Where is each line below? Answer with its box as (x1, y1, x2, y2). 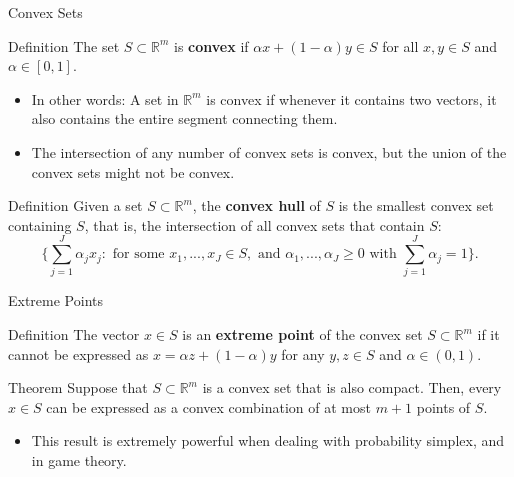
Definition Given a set (8, 195, 143, 216)
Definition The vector (8, 324, 140, 345)
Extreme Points (8, 290, 104, 311)
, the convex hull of (192, 195, 321, 216)
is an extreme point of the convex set (182, 324, 423, 345)
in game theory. (31, 450, 127, 471)
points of (416, 396, 471, 417)
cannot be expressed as (8, 343, 149, 364)
